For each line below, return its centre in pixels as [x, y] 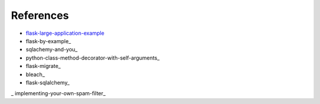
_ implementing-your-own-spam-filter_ [58, 93]
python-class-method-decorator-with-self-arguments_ [93, 58]
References [40, 15]
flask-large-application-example [65, 33]
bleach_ [35, 74]
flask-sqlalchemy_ [48, 82]
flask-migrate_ [43, 66]
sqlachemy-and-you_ [52, 50]
